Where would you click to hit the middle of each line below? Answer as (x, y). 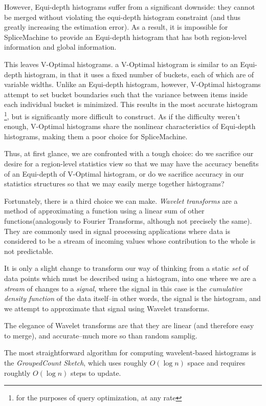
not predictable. (29, 251)
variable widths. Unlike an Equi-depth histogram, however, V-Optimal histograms (132, 84)
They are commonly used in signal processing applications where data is (117, 231)
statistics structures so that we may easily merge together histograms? (114, 184)
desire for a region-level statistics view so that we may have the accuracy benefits (131, 163)
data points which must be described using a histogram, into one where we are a (130, 278)
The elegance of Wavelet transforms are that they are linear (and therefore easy (129, 325)
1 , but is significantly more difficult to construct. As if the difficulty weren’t (122, 115)
